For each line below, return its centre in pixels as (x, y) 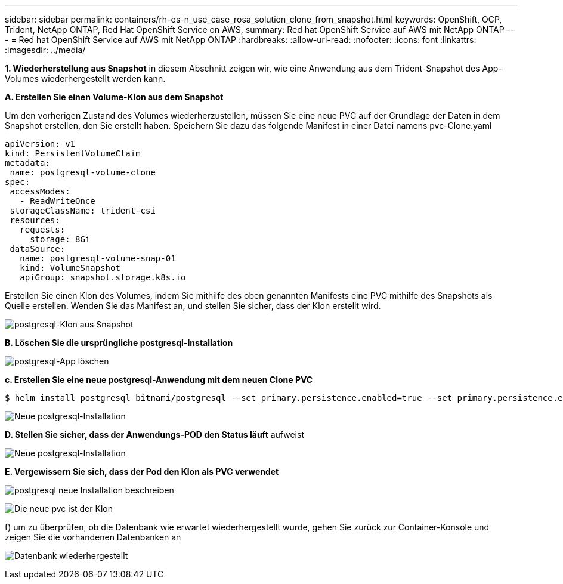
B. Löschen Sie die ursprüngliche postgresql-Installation (119, 343)
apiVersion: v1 (40, 144)
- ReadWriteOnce (58, 201)
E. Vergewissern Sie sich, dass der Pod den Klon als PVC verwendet (142, 472)
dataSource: (38, 249)
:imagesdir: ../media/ (45, 50)
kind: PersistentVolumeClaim (73, 153)
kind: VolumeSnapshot (70, 268)
